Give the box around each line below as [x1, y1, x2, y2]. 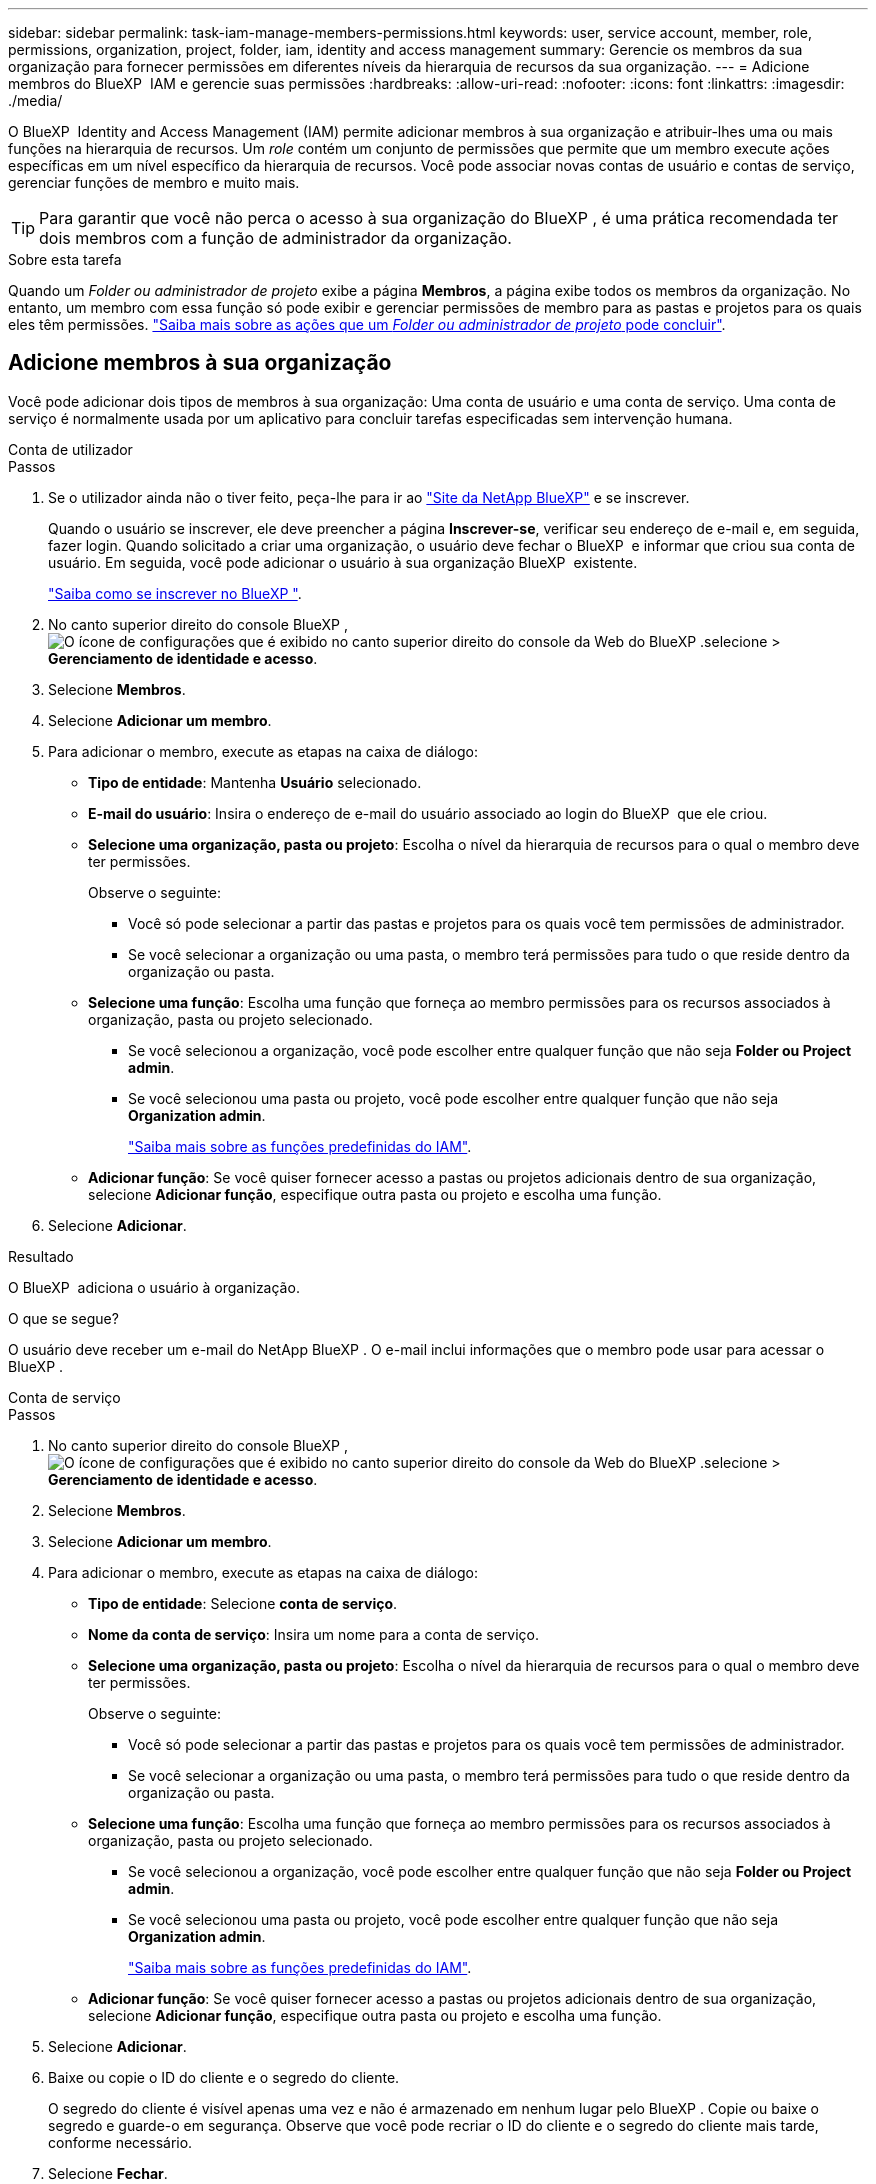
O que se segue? [8, 1309, 119, 1327]
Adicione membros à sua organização [8, 350, 392, 376]
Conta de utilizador [8, 440, 133, 458]
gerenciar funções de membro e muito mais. [8, 174, 300, 191]
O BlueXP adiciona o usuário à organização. [8, 1278, 300, 1296]
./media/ [8, 92, 63, 109]
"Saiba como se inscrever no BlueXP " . [48, 584, 302, 602]
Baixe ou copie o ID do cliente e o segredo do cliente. [48, 2068, 400, 2086]
